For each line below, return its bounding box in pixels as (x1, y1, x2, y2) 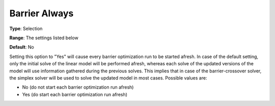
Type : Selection (9, 25, 43, 32)
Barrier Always (9, 8, 74, 19)
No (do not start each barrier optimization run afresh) (22, 84, 134, 90)
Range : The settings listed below (9, 35, 78, 41)
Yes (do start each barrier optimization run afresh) (22, 91, 127, 97)
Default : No (9, 44, 34, 50)
